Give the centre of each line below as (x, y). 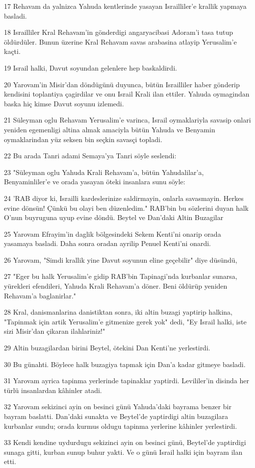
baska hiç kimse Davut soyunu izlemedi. (64, 103)
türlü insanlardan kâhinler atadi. (53, 390)
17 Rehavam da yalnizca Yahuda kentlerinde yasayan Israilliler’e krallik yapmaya (125, 6)
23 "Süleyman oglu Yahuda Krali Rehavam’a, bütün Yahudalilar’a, (104, 172)
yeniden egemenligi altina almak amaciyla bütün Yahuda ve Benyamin (110, 129)
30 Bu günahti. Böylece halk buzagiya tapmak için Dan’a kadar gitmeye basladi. (125, 364)
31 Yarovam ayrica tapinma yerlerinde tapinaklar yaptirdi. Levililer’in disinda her (127, 381)
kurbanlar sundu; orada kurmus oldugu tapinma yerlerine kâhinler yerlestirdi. (121, 426)
